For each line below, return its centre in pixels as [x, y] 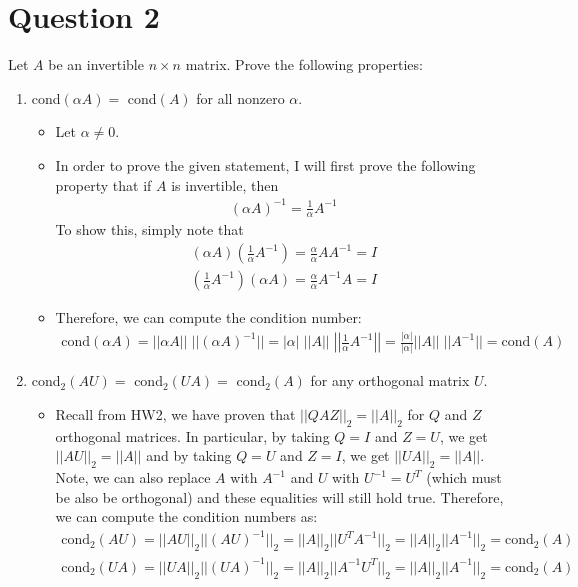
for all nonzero [240, 97]
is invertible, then [225, 184]
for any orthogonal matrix [390, 380]
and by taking [189, 455]
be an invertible [96, 64]
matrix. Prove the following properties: [304, 64]
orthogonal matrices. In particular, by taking [192, 435]
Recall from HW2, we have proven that [175, 413]
